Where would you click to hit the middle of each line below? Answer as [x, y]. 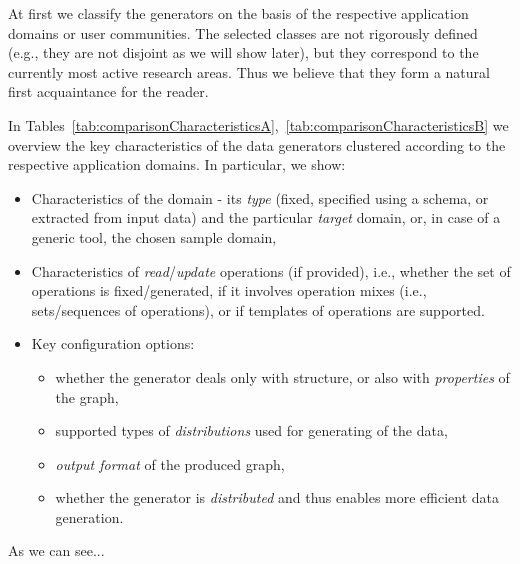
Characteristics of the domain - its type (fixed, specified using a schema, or [260, 197]
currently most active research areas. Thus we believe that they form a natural [249, 71]
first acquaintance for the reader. [108, 91]
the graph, [87, 396]
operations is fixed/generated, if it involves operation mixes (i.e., [229, 290]
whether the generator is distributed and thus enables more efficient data [277, 497]
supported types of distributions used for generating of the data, [251, 430]
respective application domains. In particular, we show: [177, 164]
